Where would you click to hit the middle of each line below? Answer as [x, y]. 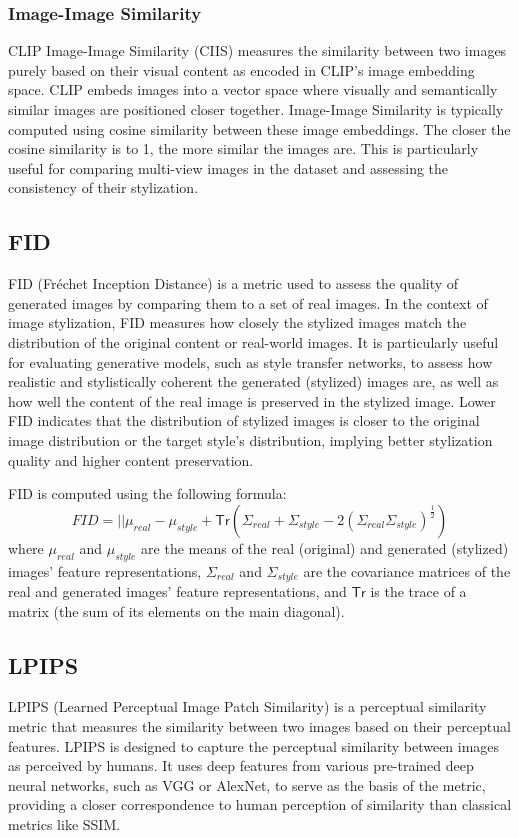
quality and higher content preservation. [131, 459]
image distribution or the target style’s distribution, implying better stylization [250, 439]
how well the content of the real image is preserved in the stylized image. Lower [252, 400]
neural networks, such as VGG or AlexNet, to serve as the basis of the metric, [247, 784]
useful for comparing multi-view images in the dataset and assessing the [228, 167]
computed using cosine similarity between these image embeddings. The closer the [259, 128]
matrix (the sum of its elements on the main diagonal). [176, 610]
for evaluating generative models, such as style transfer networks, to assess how [250, 361]
